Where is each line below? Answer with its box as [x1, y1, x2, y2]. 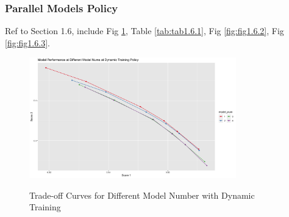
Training [29, 201, 61, 213]
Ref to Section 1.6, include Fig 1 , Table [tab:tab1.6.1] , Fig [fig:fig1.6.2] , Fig [5, 24, 284, 37]
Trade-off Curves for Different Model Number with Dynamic [29, 188, 255, 201]
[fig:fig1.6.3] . [5, 36, 50, 49]
